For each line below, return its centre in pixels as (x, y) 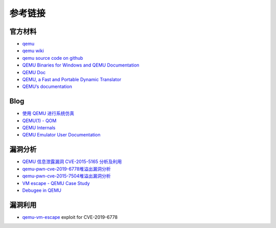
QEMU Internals (39, 128)
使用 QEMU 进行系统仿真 (48, 113)
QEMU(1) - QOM (39, 121)
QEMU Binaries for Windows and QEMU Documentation (81, 65)
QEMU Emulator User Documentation (61, 135)
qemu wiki (33, 51)
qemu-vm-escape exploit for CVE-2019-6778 (70, 217)
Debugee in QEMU (42, 190)
